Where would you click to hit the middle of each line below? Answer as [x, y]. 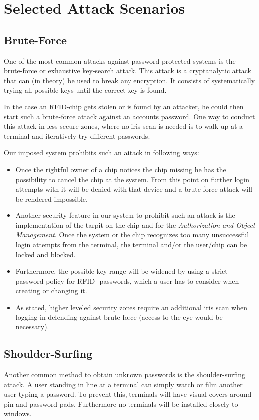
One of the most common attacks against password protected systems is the [120, 60]
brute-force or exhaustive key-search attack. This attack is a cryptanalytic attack [128, 70]
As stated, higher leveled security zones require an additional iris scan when [131, 307]
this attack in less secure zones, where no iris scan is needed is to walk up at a [124, 126]
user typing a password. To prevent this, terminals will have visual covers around [128, 394]
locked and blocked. [46, 254]
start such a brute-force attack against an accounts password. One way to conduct [129, 116]
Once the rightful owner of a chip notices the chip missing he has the [121, 169]
